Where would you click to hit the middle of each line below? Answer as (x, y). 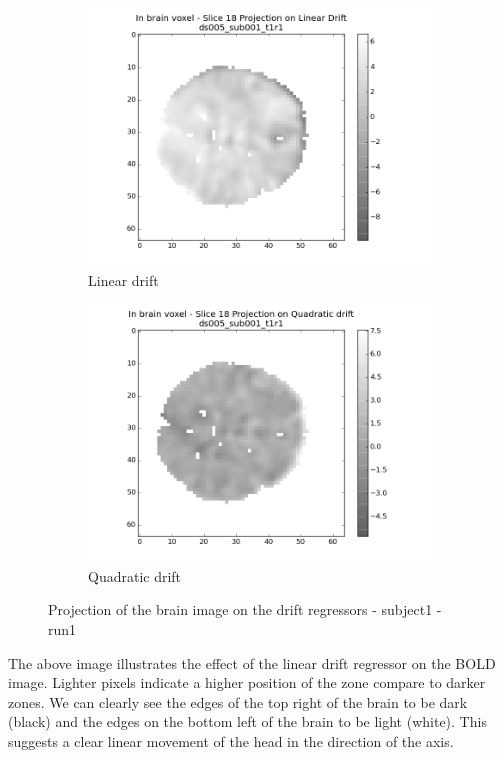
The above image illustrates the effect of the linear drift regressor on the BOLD (252, 662)
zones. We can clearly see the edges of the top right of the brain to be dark (238, 701)
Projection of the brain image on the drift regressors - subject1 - (245, 609)
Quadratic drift (135, 575)
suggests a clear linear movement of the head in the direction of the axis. (231, 740)
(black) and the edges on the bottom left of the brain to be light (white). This (247, 721)
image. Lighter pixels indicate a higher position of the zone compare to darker (247, 682)
